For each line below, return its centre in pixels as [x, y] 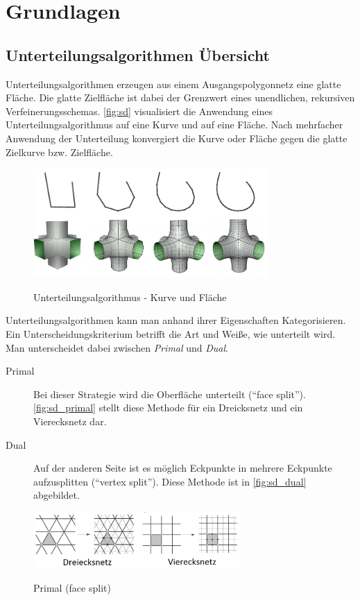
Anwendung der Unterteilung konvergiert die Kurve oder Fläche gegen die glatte [177, 138]
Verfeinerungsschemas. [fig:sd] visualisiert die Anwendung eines [139, 111]
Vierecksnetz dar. [70, 421]
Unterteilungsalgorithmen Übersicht [138, 54]
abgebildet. [57, 495]
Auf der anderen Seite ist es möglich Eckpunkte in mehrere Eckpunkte [183, 468]
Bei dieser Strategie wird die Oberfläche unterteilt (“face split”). [170, 394]
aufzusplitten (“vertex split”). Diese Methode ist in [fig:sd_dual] [170, 481]
